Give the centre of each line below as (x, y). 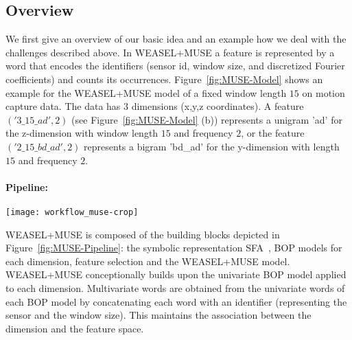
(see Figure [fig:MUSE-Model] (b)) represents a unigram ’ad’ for (207, 119)
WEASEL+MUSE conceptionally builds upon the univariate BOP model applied (176, 274)
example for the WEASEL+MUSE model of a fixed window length (146, 92)
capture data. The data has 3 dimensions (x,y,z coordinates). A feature (155, 106)
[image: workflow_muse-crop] (72, 212)
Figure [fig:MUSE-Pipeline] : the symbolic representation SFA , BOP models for (174, 248)
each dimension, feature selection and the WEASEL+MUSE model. (148, 261)
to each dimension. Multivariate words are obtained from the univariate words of (175, 287)
